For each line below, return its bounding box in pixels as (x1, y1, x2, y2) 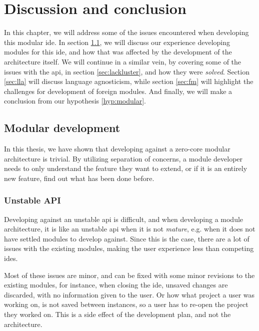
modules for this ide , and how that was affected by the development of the (4, 46, 232, 57)
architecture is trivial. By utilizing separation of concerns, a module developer (4, 153, 243, 163)
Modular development (4, 120, 120, 135)
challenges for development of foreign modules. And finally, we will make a (4, 85, 232, 96)
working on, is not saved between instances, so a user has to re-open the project (4, 299, 248, 309)
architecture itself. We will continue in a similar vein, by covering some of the (4, 56, 241, 66)
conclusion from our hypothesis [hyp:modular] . (4, 95, 146, 106)
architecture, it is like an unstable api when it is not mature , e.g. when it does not (4, 223, 255, 234)
